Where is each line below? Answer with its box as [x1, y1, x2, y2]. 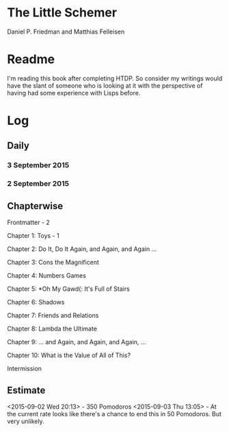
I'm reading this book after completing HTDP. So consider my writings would [7, 74, 223, 82]
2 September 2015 [7, 179, 70, 189]
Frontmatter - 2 [7, 218, 50, 227]
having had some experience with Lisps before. [7, 88, 141, 97]
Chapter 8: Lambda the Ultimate [7, 324, 98, 333]
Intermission [7, 365, 42, 373]
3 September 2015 [7, 160, 70, 170]
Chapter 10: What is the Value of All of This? [7, 351, 131, 359]
